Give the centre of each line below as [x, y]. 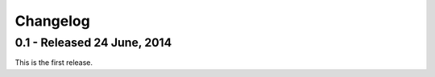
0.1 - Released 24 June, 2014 [93, 43]
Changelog [52, 21]
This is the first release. [54, 63]
